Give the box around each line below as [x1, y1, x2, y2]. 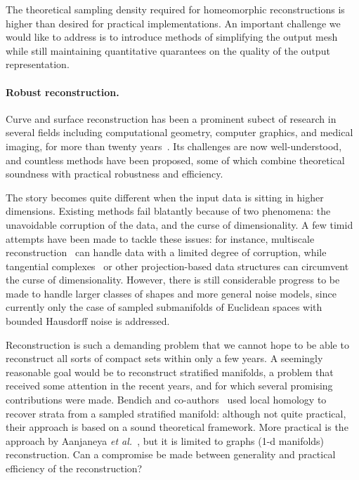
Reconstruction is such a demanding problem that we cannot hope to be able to [6, 337, 349, 352]
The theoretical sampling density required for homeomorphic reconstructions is [6, 2, 345, 16]
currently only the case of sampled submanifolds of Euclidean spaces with [6, 300, 322, 314]
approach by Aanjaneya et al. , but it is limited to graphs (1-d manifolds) [6, 433, 325, 448]
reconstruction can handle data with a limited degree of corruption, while [6, 245, 327, 260]
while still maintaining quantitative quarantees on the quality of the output [6, 43, 330, 58]
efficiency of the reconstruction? [6, 461, 143, 476]
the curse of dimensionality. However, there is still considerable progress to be [6, 272, 340, 287]
